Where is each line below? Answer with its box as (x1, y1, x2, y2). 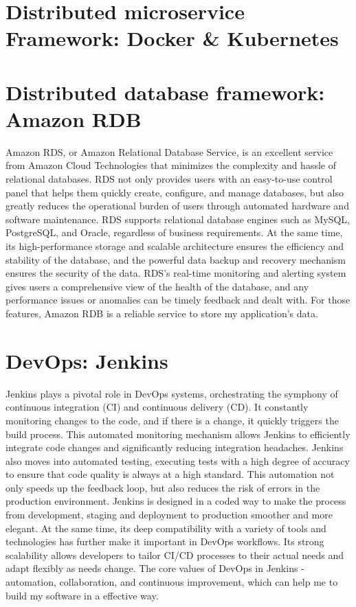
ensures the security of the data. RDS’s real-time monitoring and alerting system (5, 266, 346, 280)
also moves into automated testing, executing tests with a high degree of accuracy (5, 453, 350, 468)
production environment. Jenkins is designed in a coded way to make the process (5, 494, 346, 508)
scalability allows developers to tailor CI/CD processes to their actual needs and (5, 547, 344, 562)
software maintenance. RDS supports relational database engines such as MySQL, (5, 211, 350, 226)
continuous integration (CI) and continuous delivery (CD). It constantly (5, 400, 309, 414)
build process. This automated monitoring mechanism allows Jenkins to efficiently (5, 426, 351, 441)
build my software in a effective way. (5, 588, 159, 602)
